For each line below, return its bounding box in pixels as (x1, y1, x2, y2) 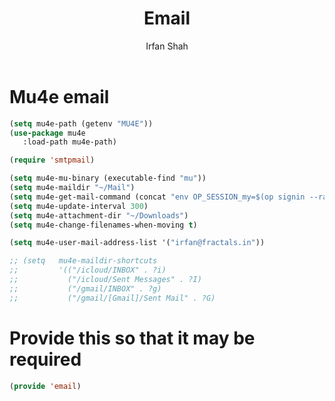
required (9, 348, 82, 371)
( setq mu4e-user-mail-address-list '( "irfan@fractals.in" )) (9, 238, 266, 248)
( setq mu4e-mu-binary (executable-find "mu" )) (9, 173, 207, 184)
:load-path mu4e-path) (22, 137, 117, 147)
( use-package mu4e (9, 128, 86, 138)
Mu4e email (9, 85, 110, 108)
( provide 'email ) (9, 381, 82, 391)
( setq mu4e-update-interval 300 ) (9, 201, 149, 211)
